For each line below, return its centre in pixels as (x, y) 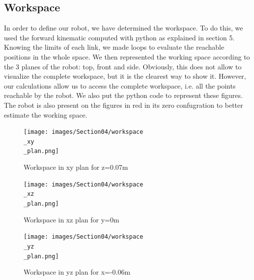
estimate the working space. (46, 114)
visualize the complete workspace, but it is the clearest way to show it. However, (125, 76)
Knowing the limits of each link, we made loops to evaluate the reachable (114, 47)
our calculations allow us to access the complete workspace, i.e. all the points (120, 85)
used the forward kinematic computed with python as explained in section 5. (119, 37)
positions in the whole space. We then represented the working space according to (127, 56)
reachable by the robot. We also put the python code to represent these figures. (123, 95)
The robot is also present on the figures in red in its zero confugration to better (124, 105)
